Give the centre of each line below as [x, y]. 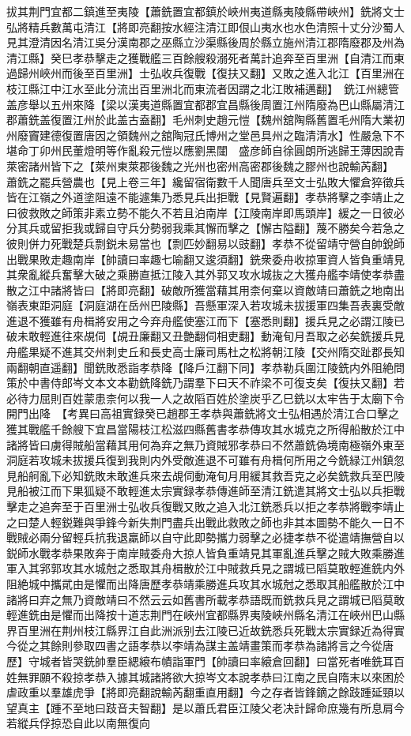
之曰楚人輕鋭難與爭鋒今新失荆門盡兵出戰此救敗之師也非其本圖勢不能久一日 [200, 522]
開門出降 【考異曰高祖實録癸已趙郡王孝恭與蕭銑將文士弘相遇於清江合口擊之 [203, 413]
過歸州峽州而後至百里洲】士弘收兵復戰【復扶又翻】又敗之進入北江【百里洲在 [205, 73]
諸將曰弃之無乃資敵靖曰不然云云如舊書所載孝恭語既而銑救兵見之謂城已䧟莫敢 [205, 599]
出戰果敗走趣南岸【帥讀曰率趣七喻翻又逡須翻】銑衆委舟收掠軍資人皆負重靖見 [205, 259]
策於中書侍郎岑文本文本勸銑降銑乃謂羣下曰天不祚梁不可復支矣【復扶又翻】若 [205, 383]
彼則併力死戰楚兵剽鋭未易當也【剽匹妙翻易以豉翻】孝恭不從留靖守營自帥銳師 [205, 243]
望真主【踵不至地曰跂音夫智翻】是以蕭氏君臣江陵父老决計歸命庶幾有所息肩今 [205, 707]
